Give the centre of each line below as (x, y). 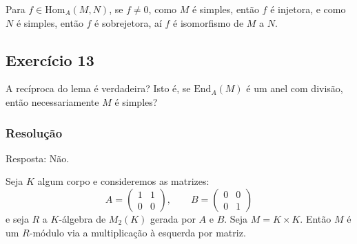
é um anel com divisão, (295, 88)
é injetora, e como (308, 9)
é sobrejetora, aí (128, 22)
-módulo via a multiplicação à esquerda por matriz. (137, 232)
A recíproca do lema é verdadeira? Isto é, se (98, 88)
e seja (17, 218)
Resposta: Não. (38, 158)
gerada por (173, 218)
